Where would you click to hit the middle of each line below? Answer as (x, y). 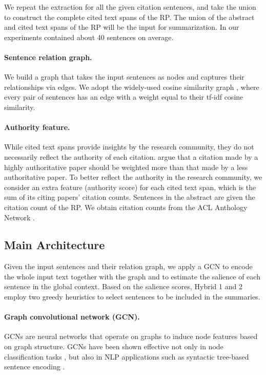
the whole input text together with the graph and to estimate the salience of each (132, 276)
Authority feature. (37, 127)
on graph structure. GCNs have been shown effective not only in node (114, 346)
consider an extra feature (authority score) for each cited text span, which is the (130, 187)
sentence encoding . (35, 367)
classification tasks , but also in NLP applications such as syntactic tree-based (127, 356)
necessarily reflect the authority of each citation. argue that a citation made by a (131, 156)
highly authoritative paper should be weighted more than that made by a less (126, 167)
